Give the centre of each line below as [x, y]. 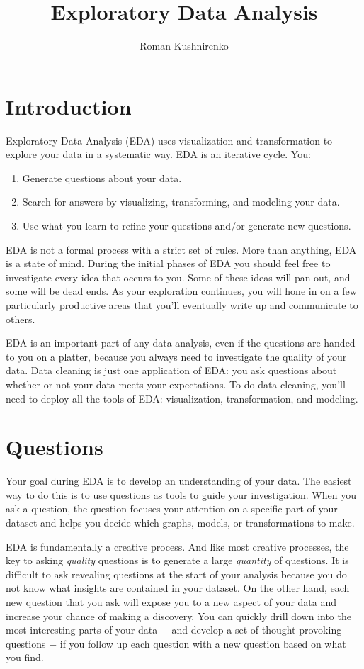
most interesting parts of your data [82, 630]
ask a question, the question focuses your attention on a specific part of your [172, 508]
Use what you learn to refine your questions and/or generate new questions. [187, 226]
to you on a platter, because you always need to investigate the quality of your [176, 356]
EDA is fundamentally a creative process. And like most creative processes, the [177, 546]
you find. [25, 657]
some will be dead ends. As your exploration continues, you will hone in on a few [181, 291]
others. [21, 319]
